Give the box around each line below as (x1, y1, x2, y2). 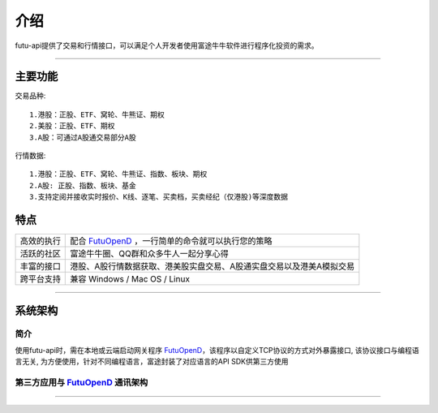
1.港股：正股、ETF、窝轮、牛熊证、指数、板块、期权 (29, 170, 208, 179)
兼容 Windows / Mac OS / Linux (70, 273, 191, 285)
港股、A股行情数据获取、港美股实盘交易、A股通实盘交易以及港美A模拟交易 (70, 260, 355, 272)
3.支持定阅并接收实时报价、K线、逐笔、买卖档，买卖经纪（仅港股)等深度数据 (29, 192, 288, 202)
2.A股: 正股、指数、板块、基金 (29, 181, 137, 190)
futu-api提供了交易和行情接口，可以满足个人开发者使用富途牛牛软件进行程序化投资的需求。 (15, 41, 320, 50)
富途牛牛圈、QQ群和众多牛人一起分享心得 (70, 248, 229, 260)
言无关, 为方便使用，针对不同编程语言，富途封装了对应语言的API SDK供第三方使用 (15, 357, 289, 367)
